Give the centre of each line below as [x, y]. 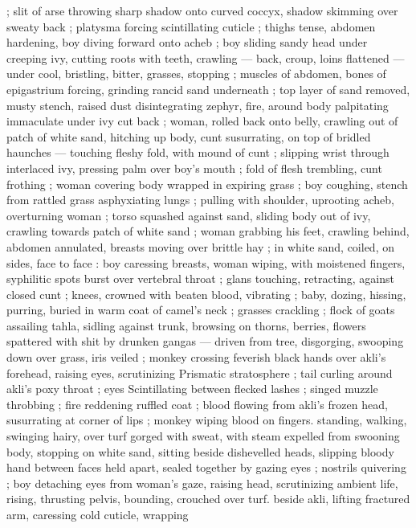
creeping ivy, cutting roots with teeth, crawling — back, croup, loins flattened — [206, 57]
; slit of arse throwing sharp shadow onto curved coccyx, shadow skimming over [202, 10]
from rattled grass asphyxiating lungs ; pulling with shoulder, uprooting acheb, [200, 200]
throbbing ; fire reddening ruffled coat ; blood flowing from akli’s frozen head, [197, 404]
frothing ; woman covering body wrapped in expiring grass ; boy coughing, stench [207, 184]
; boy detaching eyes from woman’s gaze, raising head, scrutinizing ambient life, [202, 483]
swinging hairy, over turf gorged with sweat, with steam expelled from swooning [203, 436]
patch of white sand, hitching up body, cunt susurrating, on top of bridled [189, 136]
